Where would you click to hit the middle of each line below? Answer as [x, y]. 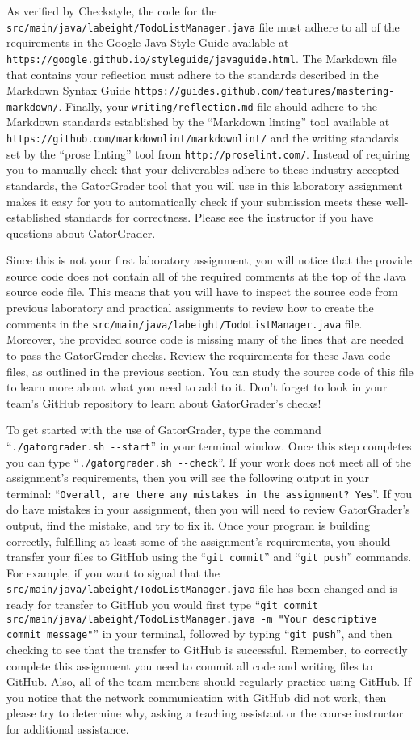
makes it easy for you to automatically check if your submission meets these [194, 201]
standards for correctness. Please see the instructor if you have [219, 217]
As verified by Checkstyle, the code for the [112, 11]
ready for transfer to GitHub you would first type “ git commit [162, 605]
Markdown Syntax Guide [69, 90]
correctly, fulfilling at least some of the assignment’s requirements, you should [199, 541]
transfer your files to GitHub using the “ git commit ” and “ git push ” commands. [209, 557]
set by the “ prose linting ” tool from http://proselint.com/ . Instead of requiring [208, 153]
